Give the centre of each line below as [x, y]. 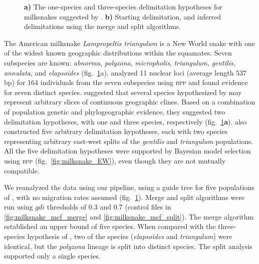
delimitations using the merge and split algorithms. [103, 26]
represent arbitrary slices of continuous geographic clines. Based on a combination [130, 102]
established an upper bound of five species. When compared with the [110, 226]
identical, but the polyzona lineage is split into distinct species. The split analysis [128, 246]
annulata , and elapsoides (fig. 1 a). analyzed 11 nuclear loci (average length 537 [125, 72]
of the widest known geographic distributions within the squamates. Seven [118, 53]
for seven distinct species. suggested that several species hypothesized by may [123, 92]
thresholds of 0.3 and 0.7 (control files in [109, 207]
